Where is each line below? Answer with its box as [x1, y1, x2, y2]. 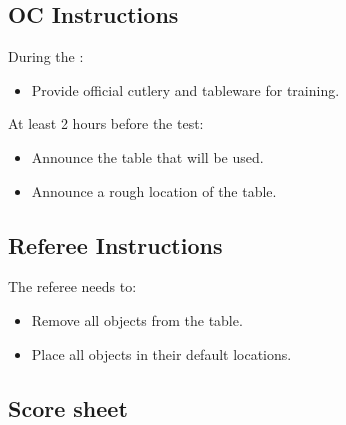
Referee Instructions [8, 229, 223, 260]
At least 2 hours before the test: [8, 113, 204, 134]
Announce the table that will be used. [31, 146, 264, 167]
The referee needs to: [8, 276, 137, 297]
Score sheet [8, 392, 128, 423]
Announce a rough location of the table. [31, 180, 277, 201]
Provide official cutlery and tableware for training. [31, 79, 340, 100]
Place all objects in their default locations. [31, 343, 292, 364]
